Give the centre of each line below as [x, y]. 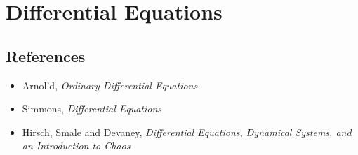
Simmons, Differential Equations [92, 109]
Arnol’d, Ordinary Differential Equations [110, 85]
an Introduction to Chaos [76, 146]
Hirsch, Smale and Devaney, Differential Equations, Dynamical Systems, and [187, 132]
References [46, 56]
